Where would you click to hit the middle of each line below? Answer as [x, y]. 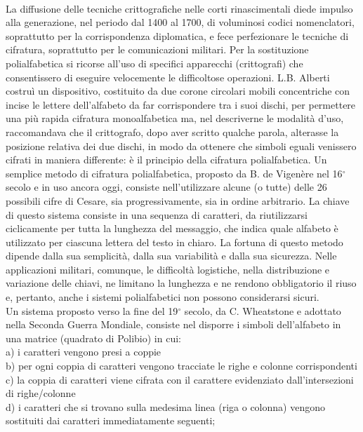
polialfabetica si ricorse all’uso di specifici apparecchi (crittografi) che [154, 63]
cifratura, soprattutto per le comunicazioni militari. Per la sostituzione [157, 49]
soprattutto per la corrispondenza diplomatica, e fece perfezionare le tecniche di [177, 35]
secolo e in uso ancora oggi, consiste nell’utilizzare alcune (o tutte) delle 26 [166, 187]
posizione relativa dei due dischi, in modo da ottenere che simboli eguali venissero [181, 146]
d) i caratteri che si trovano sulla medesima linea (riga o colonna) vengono [165, 406]
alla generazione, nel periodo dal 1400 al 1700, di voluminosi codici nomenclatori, [180, 22]
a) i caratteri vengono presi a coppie [84, 352]
